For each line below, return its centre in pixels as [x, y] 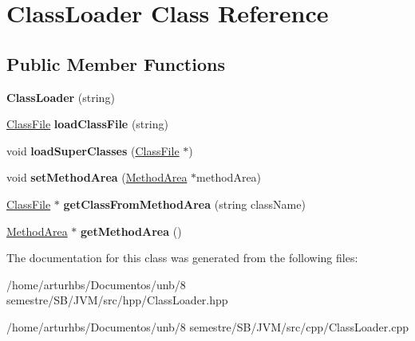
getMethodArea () [131, 231]
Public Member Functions [116, 63]
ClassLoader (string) [61, 97]
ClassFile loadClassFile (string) [87, 124]
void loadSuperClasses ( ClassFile [93, 150]
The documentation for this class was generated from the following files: [182, 258]
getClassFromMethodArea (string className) [184, 204]
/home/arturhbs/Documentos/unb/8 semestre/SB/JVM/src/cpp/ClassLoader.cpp [207, 326]
